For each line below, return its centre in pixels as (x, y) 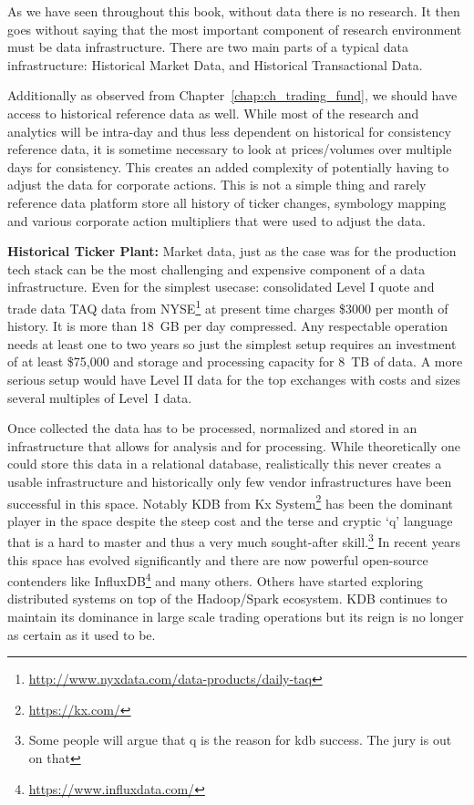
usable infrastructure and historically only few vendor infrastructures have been (230, 481)
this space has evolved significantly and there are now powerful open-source (218, 559)
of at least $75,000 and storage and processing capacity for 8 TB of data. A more (235, 361)
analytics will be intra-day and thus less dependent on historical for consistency (229, 131)
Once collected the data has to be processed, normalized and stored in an (212, 428)
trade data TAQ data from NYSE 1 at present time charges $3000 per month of (228, 306)
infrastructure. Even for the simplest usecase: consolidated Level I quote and (221, 287)
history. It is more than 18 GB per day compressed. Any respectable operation (228, 326)
